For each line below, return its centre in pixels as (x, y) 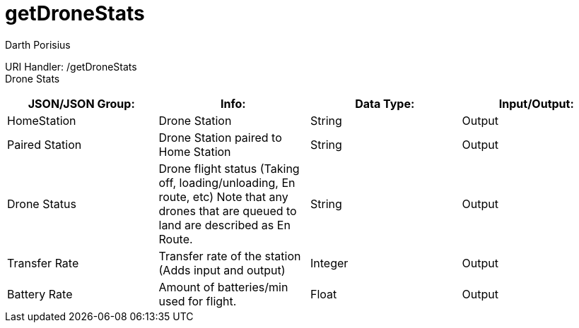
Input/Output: (536, 103)
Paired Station (45, 144)
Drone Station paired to (220, 137)
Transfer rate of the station (230, 256)
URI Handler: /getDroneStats (71, 66)
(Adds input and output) (222, 270)
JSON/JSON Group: (81, 103)
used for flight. (198, 301)
